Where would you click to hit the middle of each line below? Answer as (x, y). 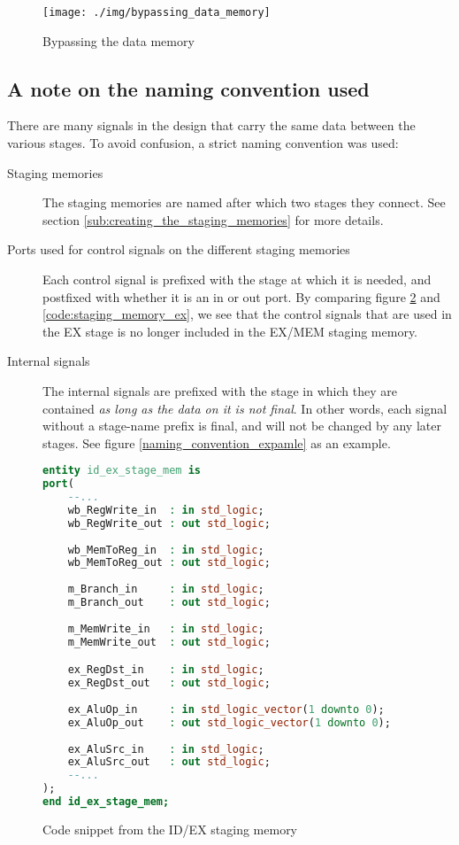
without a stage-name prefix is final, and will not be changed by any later (242, 426)
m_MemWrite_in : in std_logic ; (166, 628)
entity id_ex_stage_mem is (122, 471)
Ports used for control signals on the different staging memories (179, 249)
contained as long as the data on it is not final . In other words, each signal (245, 408)
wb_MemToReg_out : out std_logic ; (169, 563)
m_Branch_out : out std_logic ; (169, 603)
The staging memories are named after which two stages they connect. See (244, 202)
